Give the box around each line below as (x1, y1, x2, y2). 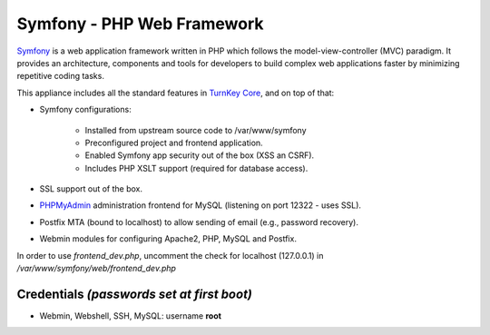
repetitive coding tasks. (16, 71, 104, 82)
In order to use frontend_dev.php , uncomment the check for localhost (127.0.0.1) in (16, 250, 324, 261)
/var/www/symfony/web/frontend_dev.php (16, 263, 177, 274)
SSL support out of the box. (39, 183, 143, 194)
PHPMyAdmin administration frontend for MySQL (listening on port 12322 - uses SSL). (39, 200, 362, 211)
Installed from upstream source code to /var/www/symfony (84, 124, 308, 135)
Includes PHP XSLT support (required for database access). (84, 163, 309, 173)
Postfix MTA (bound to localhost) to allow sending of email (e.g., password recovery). (39, 216, 358, 227)
